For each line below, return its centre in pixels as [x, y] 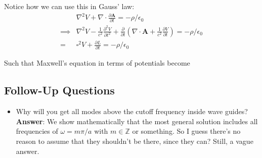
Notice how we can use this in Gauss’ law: [69, 6]
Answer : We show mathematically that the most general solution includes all [137, 121]
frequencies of [37, 131]
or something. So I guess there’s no [186, 131]
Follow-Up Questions [59, 90]
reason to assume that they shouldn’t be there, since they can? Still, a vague [135, 141]
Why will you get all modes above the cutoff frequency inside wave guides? [132, 111]
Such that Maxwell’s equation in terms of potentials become [97, 63]
